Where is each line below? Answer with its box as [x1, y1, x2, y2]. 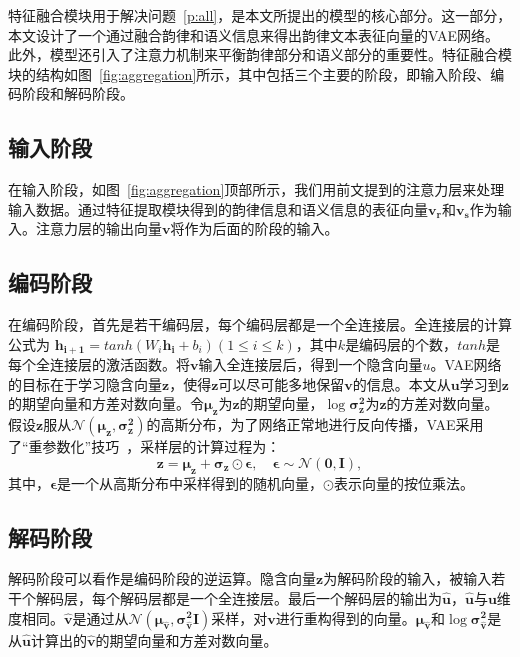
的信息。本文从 [352, 373, 451, 394]
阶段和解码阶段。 [21, 83, 134, 104]
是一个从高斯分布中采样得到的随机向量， [57, 472, 324, 493]
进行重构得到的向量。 [275, 607, 416, 628]
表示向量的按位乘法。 [334, 472, 474, 493]
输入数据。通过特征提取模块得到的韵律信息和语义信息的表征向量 [8, 198, 428, 219]
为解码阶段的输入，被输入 [323, 568, 492, 589]
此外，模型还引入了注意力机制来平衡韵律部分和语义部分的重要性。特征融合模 [8, 44, 512, 65]
